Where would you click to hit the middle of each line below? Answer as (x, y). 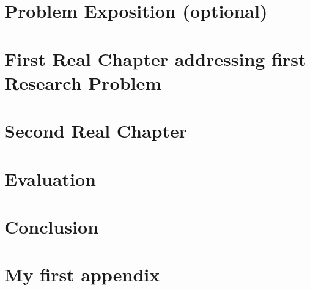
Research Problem (83, 82)
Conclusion (52, 226)
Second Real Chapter (96, 131)
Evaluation (50, 178)
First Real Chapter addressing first (155, 58)
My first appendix (82, 274)
